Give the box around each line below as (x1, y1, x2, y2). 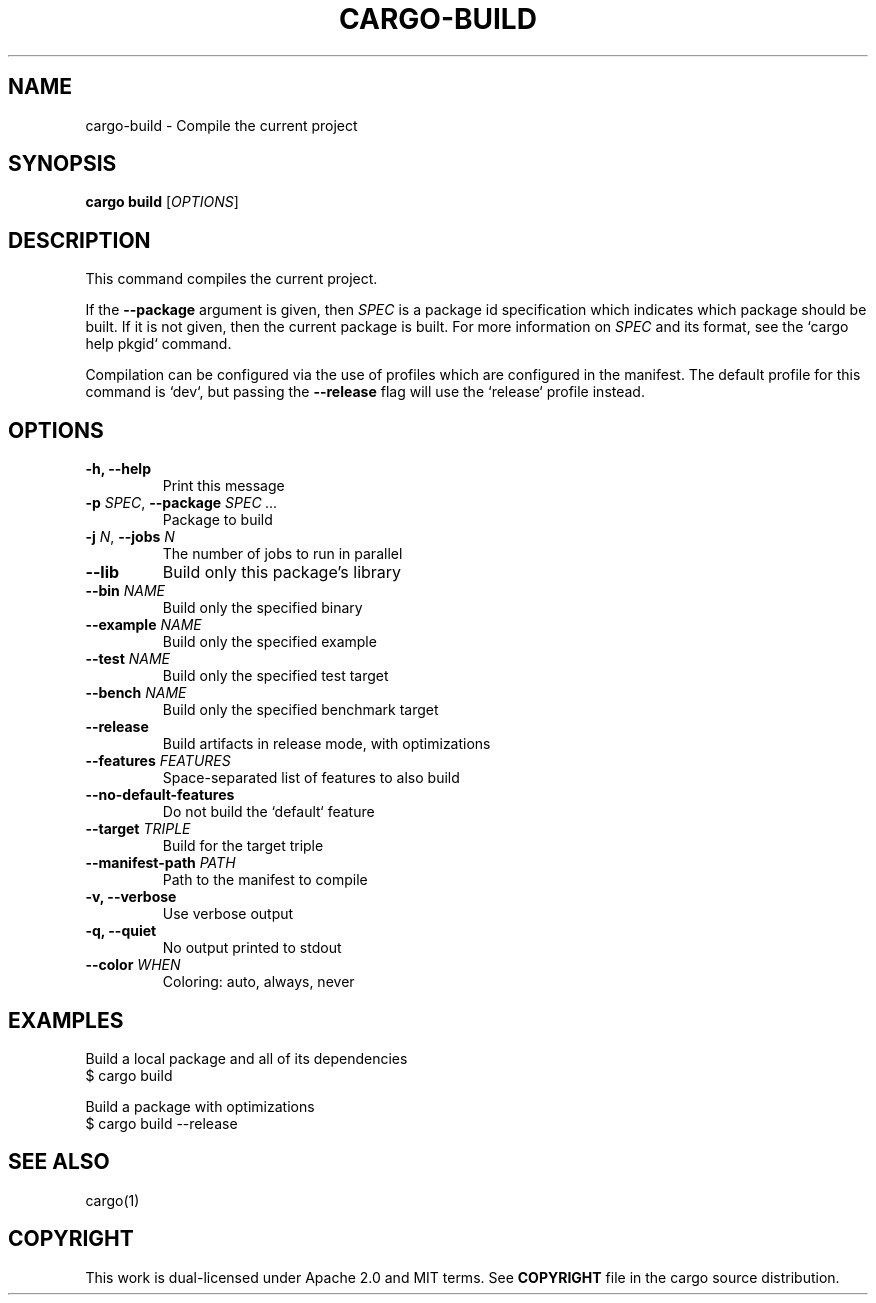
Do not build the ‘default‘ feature (162, 803, 375, 821)
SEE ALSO (8, 1149, 110, 1175)
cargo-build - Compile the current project (85, 116, 358, 134)
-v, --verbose (85, 888, 177, 906)
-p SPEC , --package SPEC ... (85, 494, 278, 512)
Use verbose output (162, 905, 294, 923)
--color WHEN (85, 956, 181, 974)
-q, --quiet (85, 922, 157, 940)
